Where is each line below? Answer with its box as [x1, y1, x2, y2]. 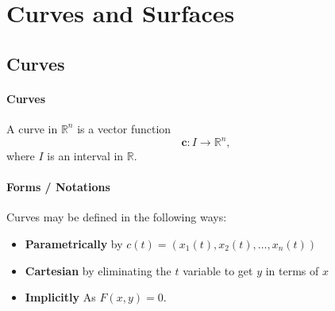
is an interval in [47, 148, 124, 164]
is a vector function [77, 120, 171, 136]
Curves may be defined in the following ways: [6, 209, 227, 225]
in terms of [265, 262, 319, 278]
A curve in [6, 120, 58, 136]
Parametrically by [25, 236, 123, 252]
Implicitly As [25, 289, 96, 305]
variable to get [183, 262, 253, 278]
